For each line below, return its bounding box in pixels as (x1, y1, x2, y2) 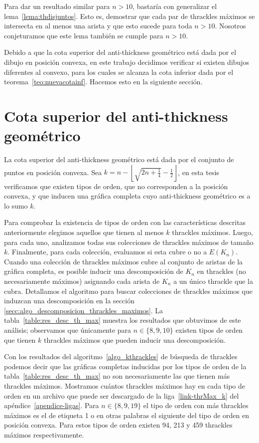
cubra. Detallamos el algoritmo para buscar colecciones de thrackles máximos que (4, 285, 253, 296)
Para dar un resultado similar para (4, 1, 110, 11)
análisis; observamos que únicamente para (4, 324, 131, 335)
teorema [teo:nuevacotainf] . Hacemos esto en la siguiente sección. (4, 76, 203, 87)
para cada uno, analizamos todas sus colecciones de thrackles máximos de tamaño (4, 236, 254, 247)
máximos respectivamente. (4, 429, 84, 440)
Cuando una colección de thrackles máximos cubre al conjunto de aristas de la (4, 256, 243, 266)
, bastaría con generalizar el (132, 1, 217, 11)
